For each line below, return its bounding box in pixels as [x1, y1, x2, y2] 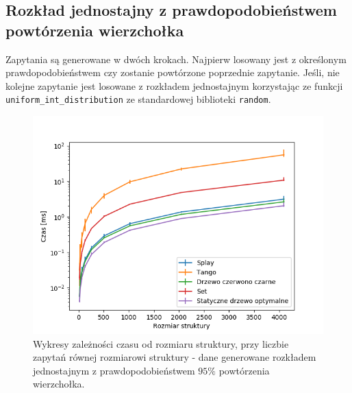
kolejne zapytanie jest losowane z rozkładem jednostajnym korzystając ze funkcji [5, 78, 343, 93]
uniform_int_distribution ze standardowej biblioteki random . [5, 92, 271, 106]
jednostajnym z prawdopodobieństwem [33, 363, 195, 377]
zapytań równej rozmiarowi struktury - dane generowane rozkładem [33, 350, 316, 364]
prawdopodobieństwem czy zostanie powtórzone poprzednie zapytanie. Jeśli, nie [5, 65, 340, 80]
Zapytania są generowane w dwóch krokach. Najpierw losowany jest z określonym [5, 51, 347, 66]
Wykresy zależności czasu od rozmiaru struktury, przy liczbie [33, 336, 289, 350]
